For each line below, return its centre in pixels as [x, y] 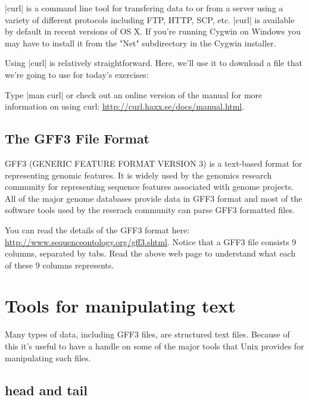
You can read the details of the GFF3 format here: [97, 229]
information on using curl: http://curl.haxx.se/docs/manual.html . [125, 106]
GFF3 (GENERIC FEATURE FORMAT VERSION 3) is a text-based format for [154, 163]
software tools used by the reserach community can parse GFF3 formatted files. [150, 210]
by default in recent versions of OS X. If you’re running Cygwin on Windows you [153, 31]
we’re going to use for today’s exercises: [77, 74]
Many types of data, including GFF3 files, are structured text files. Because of [147, 334]
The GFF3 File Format [77, 138]
